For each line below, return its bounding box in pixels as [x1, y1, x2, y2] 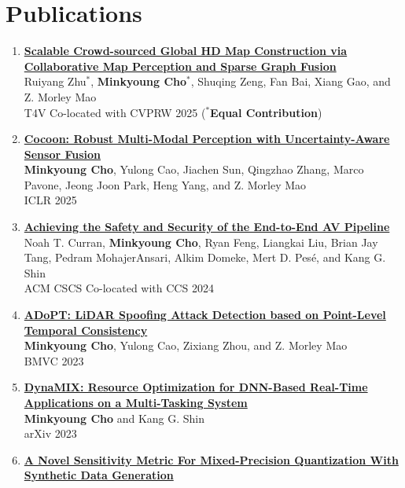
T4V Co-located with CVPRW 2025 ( [24, 104, 206, 120]
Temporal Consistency [24, 321, 148, 338]
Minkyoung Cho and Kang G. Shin [24, 409, 205, 426]
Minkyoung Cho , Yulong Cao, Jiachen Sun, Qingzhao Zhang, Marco [24, 161, 364, 178]
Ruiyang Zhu [24, 73, 87, 90]
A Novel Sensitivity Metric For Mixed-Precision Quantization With [24, 451, 399, 468]
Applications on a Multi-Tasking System [24, 394, 248, 410]
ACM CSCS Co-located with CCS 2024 [24, 280, 214, 296]
